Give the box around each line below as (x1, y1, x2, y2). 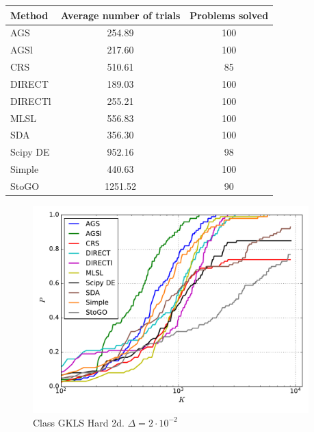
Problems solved (189, 8, 269, 22)
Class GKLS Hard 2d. (33, 415, 125, 429)
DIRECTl (10, 93, 51, 108)
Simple (10, 162, 39, 176)
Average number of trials (60, 8, 181, 22)
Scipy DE (10, 145, 50, 159)
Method (10, 8, 49, 22)
